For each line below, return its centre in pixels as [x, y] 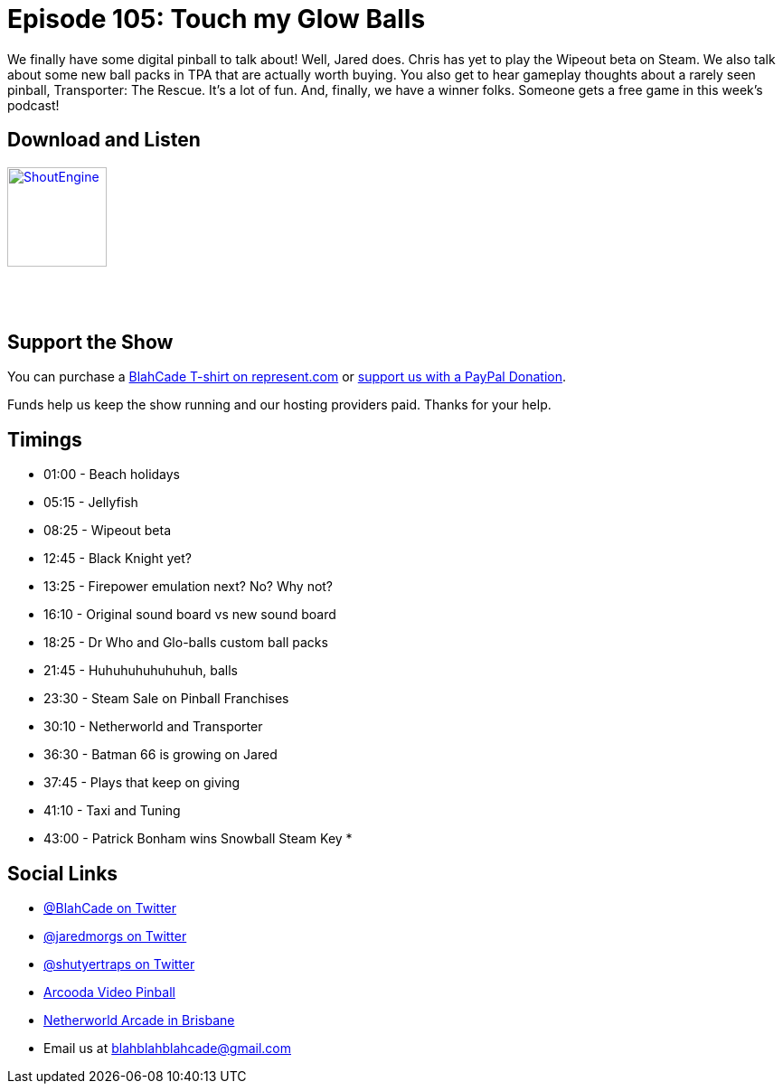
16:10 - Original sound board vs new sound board [190, 615]
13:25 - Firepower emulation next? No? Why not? [189, 587]
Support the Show [90, 343]
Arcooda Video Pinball [109, 992]
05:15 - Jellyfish [91, 503]
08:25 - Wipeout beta [108, 531]
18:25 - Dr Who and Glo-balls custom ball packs [186, 643]
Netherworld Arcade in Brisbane [139, 1020]
